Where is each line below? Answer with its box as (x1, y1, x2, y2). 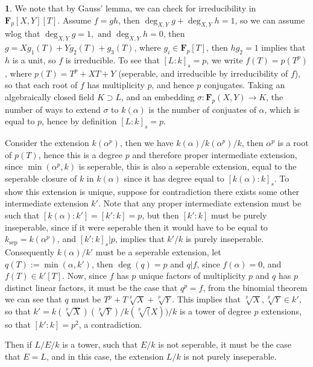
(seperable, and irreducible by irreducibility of (118, 66, 288, 79)
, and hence (151, 78, 194, 91)
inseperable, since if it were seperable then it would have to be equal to (5, 220, 268, 233)
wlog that (5, 27, 40, 40)
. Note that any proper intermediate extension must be (98, 197, 302, 209)
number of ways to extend (5, 103, 101, 115)
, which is (264, 103, 300, 115)
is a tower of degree (180, 304, 251, 317)
